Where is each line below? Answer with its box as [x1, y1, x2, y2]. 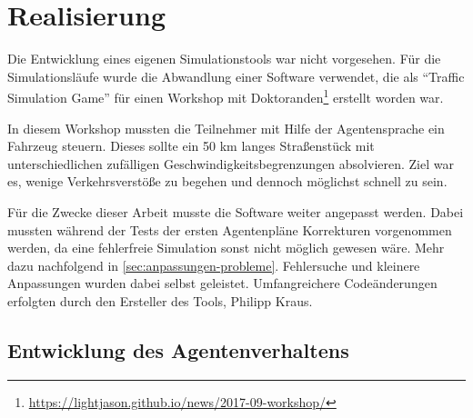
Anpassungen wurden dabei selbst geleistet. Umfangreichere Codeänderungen [7, 274, 438, 293]
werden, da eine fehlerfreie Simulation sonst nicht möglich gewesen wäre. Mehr [7, 238, 445, 257]
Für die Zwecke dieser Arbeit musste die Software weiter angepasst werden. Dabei [7, 202, 464, 221]
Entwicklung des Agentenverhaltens [7, 335, 349, 363]
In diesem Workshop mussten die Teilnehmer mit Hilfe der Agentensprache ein [7, 118, 445, 137]
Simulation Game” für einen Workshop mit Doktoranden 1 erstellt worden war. [7, 85, 444, 106]
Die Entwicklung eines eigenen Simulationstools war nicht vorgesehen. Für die [7, 49, 441, 68]
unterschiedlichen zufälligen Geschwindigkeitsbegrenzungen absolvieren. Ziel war [7, 154, 454, 173]
